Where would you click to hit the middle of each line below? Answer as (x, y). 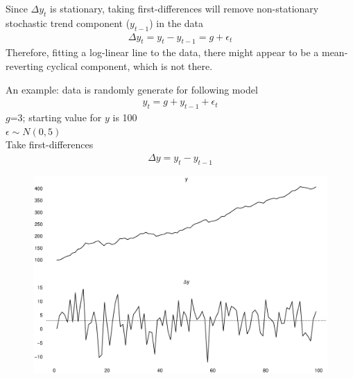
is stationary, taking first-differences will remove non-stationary (184, 8)
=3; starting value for (56, 117)
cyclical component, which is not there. (130, 66)
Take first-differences (50, 144)
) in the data (176, 23)
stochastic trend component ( (68, 23)
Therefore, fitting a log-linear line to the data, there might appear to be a (162, 52)
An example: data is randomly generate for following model (132, 89)
